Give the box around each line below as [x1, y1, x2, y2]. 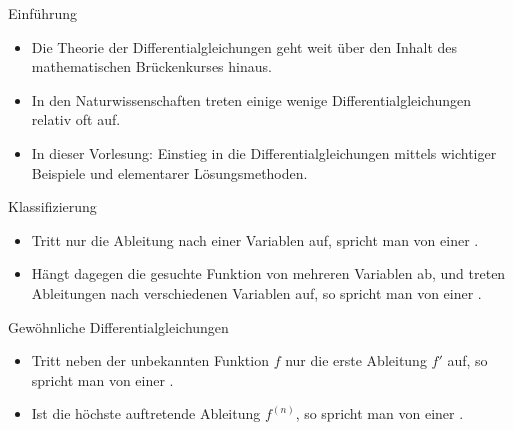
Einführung [8, 3, 78, 23]
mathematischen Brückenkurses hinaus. [31, 56, 272, 77]
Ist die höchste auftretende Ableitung [31, 403, 261, 424]
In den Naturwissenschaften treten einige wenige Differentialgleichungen [31, 89, 471, 110]
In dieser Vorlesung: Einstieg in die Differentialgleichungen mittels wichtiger [31, 142, 497, 163]
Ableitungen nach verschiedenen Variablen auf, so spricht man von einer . [31, 282, 482, 303]
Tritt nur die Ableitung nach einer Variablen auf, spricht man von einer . [31, 229, 479, 250]
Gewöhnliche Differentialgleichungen [8, 316, 229, 337]
